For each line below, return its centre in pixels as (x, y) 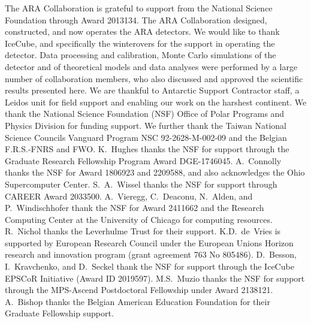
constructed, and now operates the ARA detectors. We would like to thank (142, 31)
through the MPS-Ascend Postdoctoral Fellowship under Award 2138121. (139, 290)
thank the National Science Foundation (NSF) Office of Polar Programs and (145, 114)
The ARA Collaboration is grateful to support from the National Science (139, 8)
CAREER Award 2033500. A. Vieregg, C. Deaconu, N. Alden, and (129, 196)
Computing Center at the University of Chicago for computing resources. (139, 219)
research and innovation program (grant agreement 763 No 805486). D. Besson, (151, 254)
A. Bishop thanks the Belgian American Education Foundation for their (138, 301)
